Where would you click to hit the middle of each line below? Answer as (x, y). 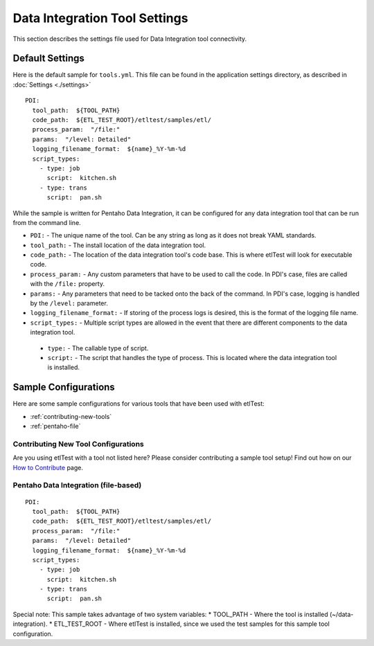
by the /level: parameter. (69, 303)
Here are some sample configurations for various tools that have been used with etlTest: (139, 404)
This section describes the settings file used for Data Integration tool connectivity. (130, 39)
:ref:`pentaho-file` (55, 427)
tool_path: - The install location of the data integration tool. (118, 245)
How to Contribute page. (48, 467)
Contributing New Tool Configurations (79, 444)
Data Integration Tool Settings (100, 18)
